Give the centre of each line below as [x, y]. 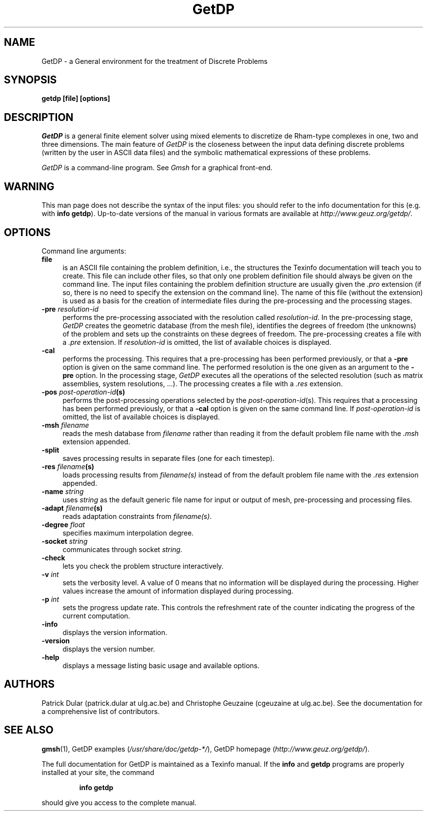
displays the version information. [115, 632]
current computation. [96, 616]
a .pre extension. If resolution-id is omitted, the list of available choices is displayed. [197, 342]
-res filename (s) [68, 466]
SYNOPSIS [30, 80]
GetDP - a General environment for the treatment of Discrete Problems [155, 61]
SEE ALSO [29, 730]
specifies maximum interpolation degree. [128, 533]
